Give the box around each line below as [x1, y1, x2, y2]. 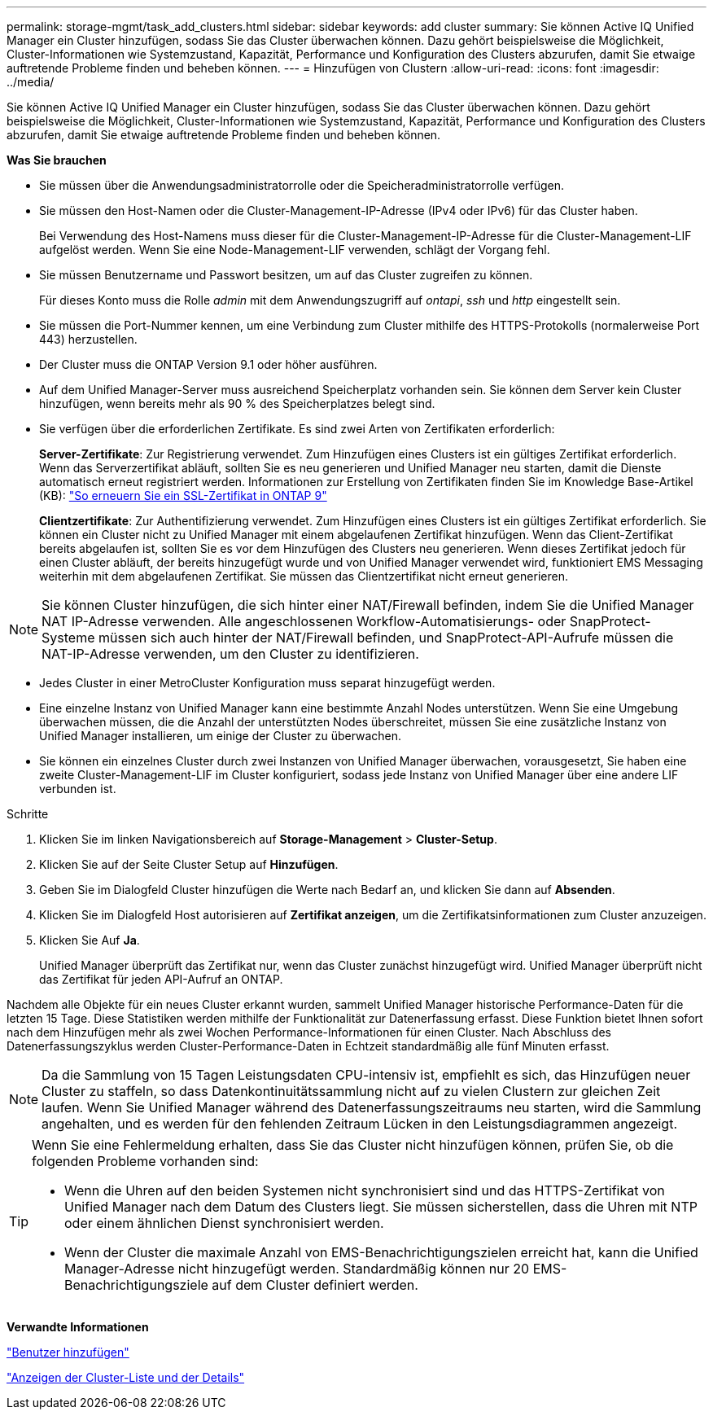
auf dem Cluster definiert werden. [212, 1277, 418, 1293]
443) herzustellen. [39, 332, 138, 346]
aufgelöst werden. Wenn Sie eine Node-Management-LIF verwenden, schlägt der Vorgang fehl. [39, 243, 550, 256]
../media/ [7, 75, 55, 89]
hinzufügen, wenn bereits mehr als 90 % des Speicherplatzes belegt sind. [39, 397, 435, 410]
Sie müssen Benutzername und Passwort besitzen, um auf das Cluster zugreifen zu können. [39, 268, 533, 282]
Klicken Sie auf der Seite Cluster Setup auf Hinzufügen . [39, 857, 339, 871]
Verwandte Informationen [7, 1320, 149, 1334]
